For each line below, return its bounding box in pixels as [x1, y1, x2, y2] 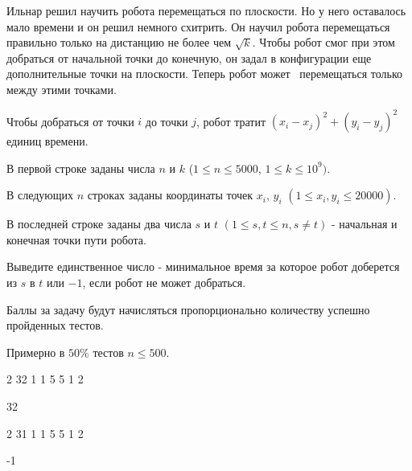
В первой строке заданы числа [6, 159, 155, 176]
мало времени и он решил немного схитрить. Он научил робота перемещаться [6, 18, 390, 35]
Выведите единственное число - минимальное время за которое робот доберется [6, 258, 400, 275]
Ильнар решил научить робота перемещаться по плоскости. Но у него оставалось [6, 2, 406, 18]
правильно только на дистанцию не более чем [6, 34, 232, 51]
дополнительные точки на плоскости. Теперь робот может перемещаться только [6, 65, 403, 82]
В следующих [6, 186, 74, 203]
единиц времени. [6, 133, 89, 149]
